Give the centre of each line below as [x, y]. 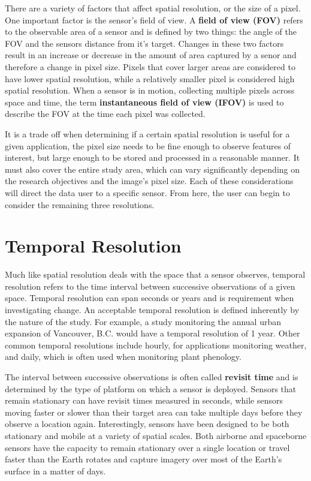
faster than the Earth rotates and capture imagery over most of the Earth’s [144, 459]
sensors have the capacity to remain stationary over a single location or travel [147, 447]
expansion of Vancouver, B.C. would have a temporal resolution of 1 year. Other [153, 333]
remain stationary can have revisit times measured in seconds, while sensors [144, 400]
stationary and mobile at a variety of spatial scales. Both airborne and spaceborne [156, 435]
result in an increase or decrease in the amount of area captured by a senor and [151, 55]
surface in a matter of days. [55, 471]
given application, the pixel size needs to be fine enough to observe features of [148, 145]
